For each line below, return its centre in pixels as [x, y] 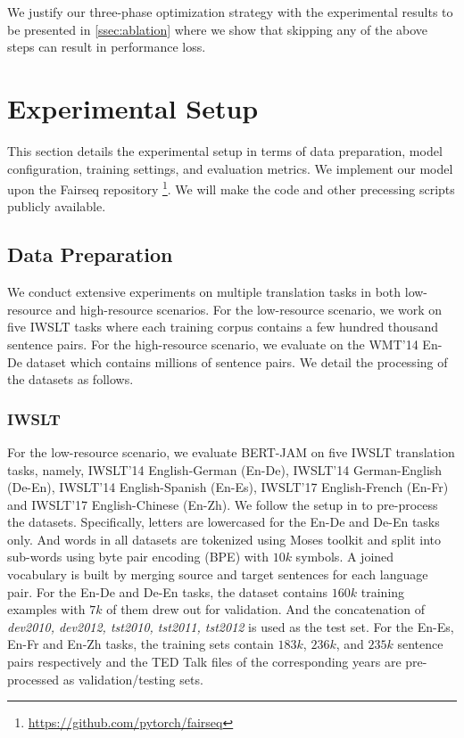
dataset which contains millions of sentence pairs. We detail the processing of [237, 361]
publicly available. [57, 206]
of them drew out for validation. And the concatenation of [265, 609]
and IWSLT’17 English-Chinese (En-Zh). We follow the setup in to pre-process [223, 504]
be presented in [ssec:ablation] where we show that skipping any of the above [218, 29]
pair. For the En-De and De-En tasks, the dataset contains [168, 591]
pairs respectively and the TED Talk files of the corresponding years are [204, 662]
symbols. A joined [345, 557]
